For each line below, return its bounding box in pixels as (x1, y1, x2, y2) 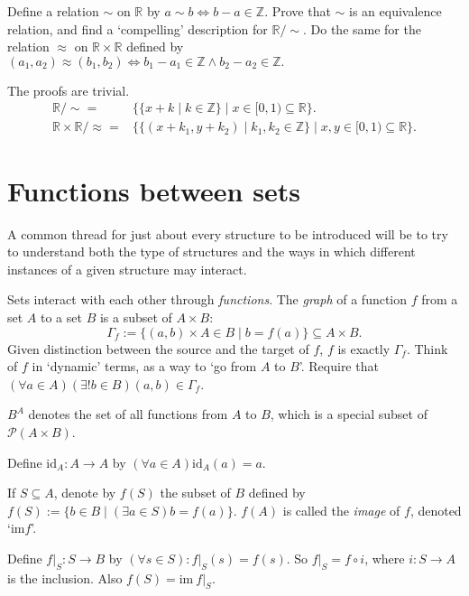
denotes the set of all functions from (28, 405, 228, 424)
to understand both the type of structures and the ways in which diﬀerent (7, 242, 416, 261)
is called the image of (282, 500, 400, 519)
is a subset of (99, 307, 172, 326)
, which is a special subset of (270, 405, 428, 424)
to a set (41, 307, 82, 326)
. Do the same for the (303, 19, 421, 38)
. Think (406, 339, 448, 358)
